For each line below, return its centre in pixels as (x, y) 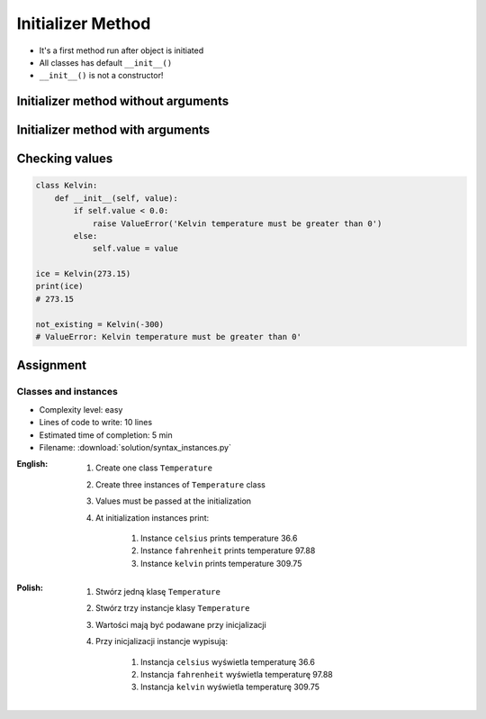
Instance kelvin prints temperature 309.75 (221, 563)
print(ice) (59, 287)
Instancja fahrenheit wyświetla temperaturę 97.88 (237, 675)
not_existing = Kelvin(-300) (100, 324)
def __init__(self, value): (117, 198)
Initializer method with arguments (113, 130)
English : (32, 464)
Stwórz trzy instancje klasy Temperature (173, 608)
